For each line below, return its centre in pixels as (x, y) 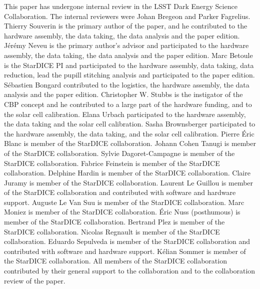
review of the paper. (35, 280)
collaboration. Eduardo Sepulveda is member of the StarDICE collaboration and (127, 241)
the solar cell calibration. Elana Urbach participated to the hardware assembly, (125, 114)
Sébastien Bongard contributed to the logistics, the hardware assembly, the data (127, 84)
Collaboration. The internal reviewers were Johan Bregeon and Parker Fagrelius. (127, 16)
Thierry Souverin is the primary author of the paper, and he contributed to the (126, 26)
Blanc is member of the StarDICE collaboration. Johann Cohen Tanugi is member (130, 143)
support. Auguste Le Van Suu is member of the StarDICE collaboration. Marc (124, 202)
